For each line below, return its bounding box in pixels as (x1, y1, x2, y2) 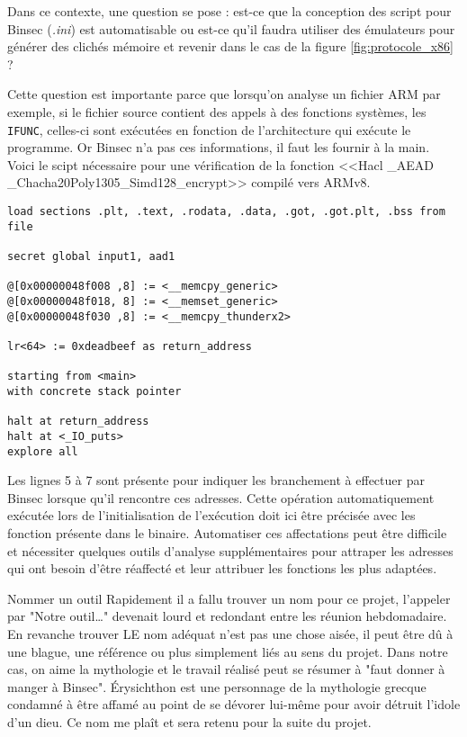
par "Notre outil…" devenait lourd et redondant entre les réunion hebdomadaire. (7, 607, 447, 625)
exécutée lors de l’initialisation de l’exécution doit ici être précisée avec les (7, 506, 416, 525)
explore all (7, 445, 78, 458)
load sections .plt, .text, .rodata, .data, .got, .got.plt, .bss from (7, 205, 445, 218)
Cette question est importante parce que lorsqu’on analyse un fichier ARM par (7, 85, 441, 103)
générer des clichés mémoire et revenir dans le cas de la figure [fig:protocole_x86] (7, 37, 454, 56)
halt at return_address (7, 415, 149, 428)
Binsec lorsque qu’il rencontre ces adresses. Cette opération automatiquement (7, 488, 435, 507)
